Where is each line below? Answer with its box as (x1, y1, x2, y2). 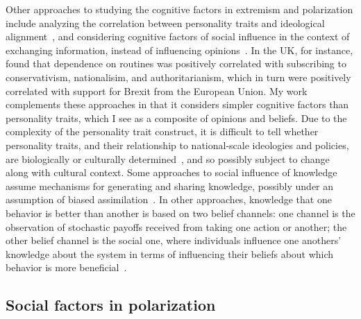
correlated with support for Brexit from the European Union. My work (6, 83, 308, 98)
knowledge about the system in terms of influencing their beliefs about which (6, 246, 334, 261)
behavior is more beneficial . (6, 260, 127, 275)
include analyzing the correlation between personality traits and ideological (6, 15, 325, 30)
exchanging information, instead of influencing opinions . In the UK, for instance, (6, 42, 353, 57)
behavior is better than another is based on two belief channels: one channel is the (6, 205, 355, 220)
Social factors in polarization (6, 294, 216, 316)
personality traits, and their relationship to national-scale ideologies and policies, (6, 137, 349, 152)
